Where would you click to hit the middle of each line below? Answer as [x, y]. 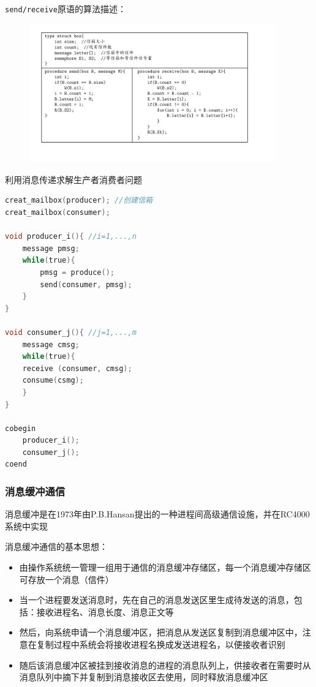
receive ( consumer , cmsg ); [77, 368]
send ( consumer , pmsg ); [86, 284]
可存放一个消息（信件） [66, 579]
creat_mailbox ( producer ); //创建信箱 [79, 201]
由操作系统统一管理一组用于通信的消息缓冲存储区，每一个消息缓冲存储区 [165, 567]
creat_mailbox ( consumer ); [58, 212]
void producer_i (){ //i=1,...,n [71, 237]
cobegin [21, 428]
